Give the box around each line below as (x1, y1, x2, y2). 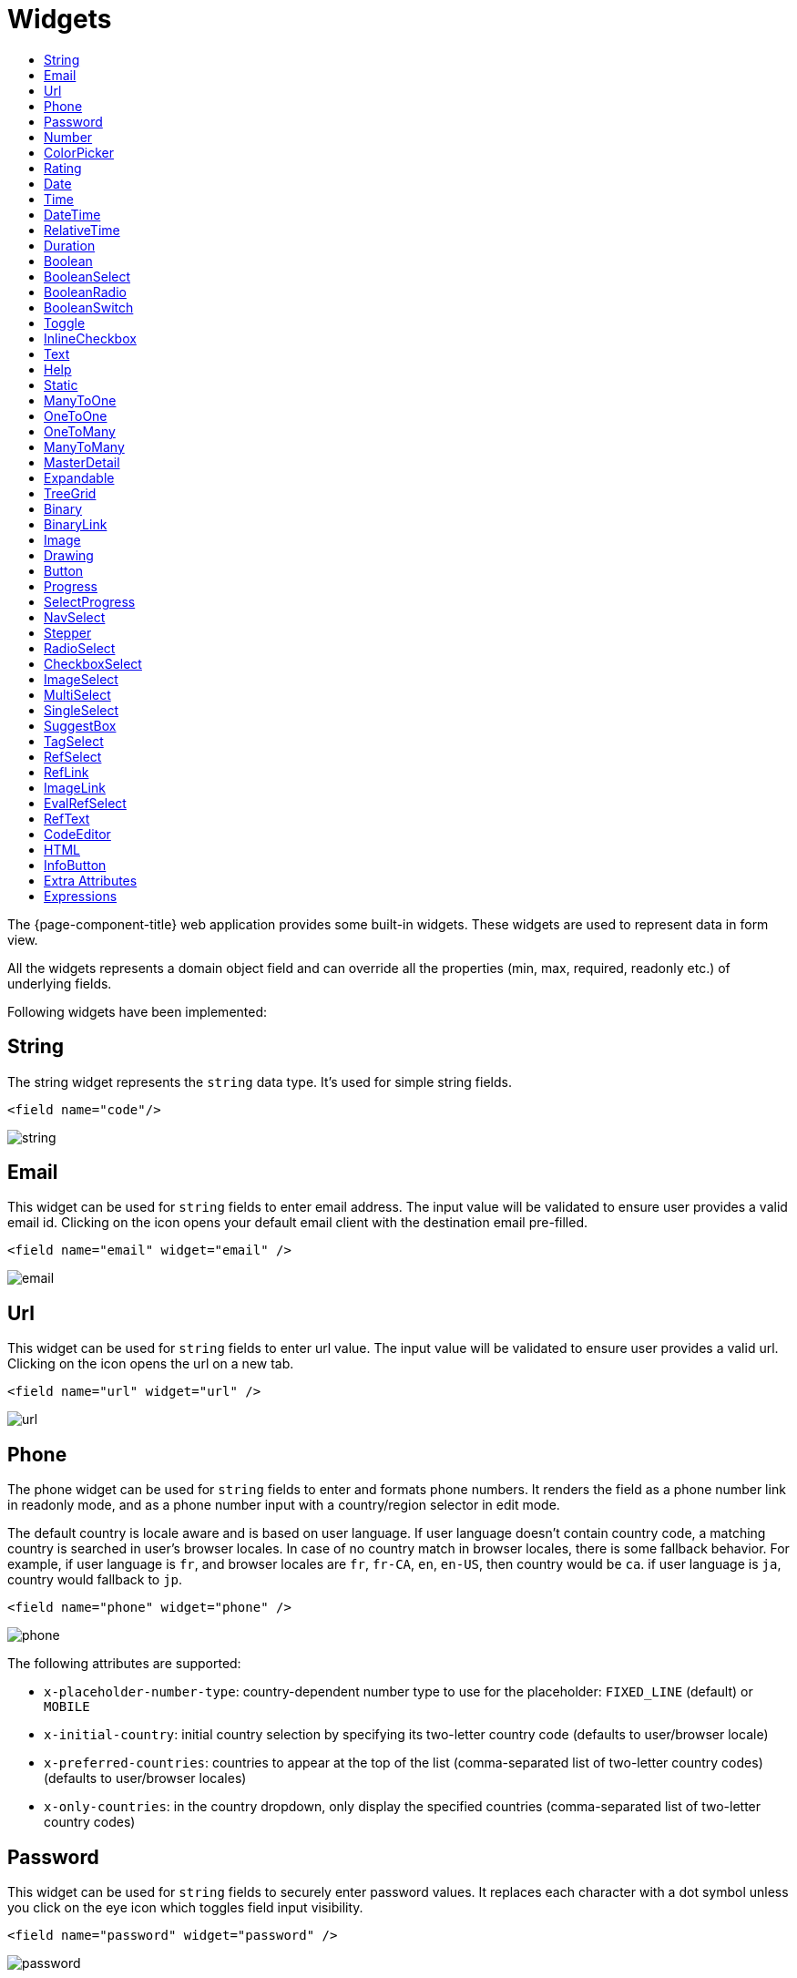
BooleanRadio (44, 283, 127, 300)
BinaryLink (44, 516, 107, 532)
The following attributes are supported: (7, 1655, 241, 1672)
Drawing (44, 547, 94, 563)
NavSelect (44, 609, 106, 625)
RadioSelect (44, 640, 116, 656)
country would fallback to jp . (7, 1572, 183, 1588)
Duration (44, 237, 96, 253)
